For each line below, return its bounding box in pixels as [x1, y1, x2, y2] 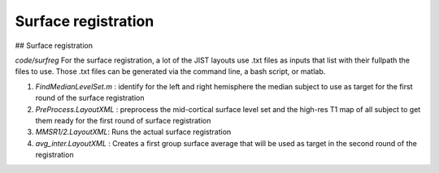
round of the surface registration [35, 93, 145, 103]
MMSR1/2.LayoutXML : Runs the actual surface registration [35, 127, 232, 137]
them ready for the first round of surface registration [35, 115, 211, 125]
